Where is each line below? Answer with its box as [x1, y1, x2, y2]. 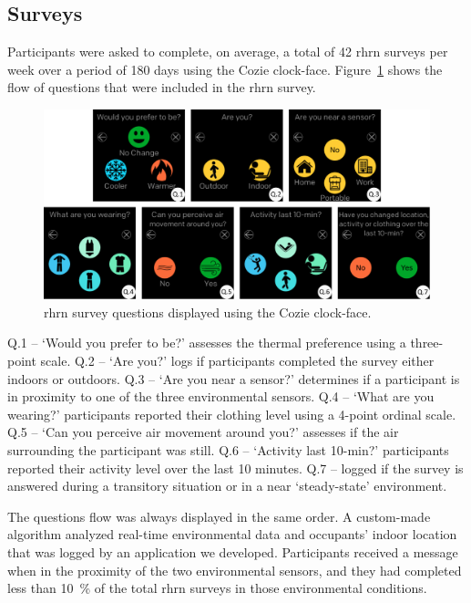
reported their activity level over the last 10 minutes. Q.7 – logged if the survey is [7, 458, 464, 477]
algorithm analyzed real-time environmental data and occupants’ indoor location [7, 525, 457, 544]
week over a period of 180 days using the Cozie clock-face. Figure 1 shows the [7, 59, 443, 78]
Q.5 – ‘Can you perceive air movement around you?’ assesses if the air [7, 422, 399, 442]
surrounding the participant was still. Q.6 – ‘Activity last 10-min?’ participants [7, 441, 449, 459]
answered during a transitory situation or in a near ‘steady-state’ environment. [7, 476, 447, 495]
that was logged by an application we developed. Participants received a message [7, 542, 458, 561]
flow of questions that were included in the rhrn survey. [7, 78, 316, 97]
